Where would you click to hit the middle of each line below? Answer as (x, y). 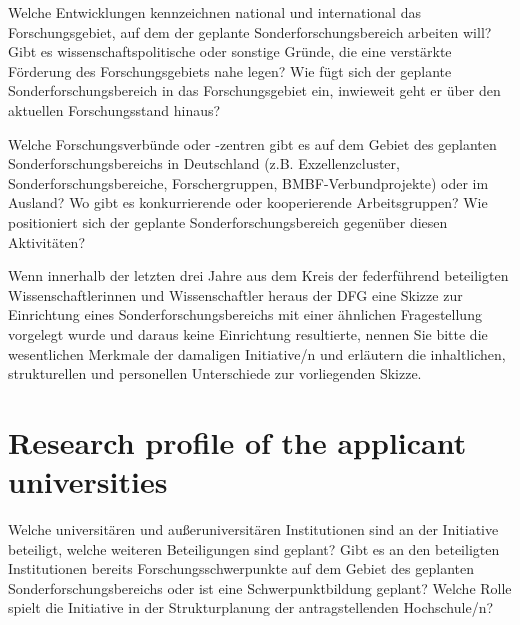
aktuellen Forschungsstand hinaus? (114, 109)
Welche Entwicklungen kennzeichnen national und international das (214, 12)
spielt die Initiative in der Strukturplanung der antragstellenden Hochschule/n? (251, 607)
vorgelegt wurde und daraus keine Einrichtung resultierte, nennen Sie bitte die (248, 333)
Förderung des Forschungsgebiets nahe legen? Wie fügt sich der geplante (230, 70)
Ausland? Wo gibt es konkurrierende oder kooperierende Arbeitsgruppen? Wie (248, 202)
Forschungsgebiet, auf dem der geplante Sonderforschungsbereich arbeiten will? (250, 31)
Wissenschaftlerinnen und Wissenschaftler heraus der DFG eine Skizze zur (235, 294)
